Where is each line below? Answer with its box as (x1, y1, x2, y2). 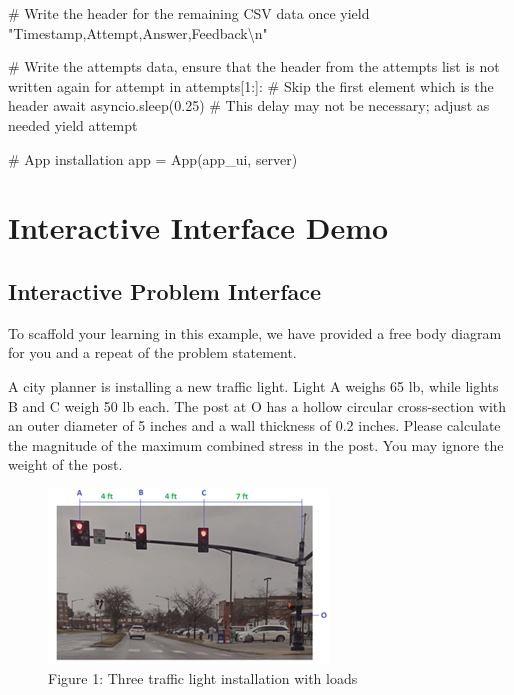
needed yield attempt (8, 114, 138, 135)
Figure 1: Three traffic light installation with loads (48, 668, 358, 689)
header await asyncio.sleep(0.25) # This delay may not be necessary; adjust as (8, 95, 490, 116)
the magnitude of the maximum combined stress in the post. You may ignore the (8, 434, 504, 455)
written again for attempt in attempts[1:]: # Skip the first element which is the (8, 75, 494, 96)
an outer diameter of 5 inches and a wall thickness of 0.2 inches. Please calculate (8, 415, 501, 436)
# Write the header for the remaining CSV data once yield (8, 3, 370, 23)
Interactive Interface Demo (8, 207, 389, 248)
